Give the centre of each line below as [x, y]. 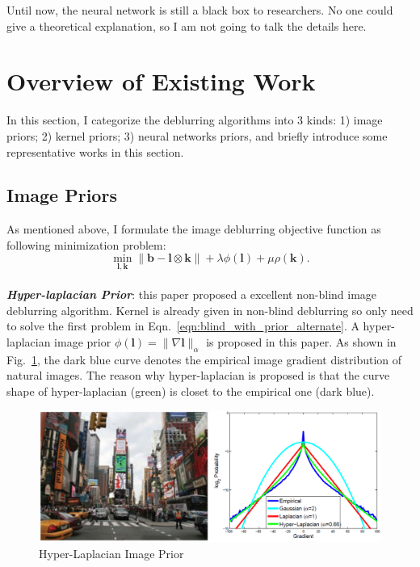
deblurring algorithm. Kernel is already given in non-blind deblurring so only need [210, 310]
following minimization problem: [86, 244]
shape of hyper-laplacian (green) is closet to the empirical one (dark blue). [191, 391]
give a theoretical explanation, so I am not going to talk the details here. [187, 25]
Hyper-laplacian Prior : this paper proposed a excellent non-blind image [192, 294]
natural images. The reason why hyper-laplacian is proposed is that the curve [198, 375]
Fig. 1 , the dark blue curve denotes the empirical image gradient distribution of [204, 359]
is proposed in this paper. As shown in [301, 342]
